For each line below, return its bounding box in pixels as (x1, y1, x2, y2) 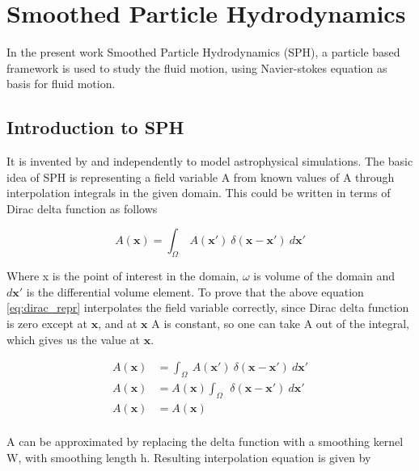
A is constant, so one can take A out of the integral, (151, 315, 410, 332)
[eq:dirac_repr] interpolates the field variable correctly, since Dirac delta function (6, 299, 409, 316)
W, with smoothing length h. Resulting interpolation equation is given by (6, 448, 371, 465)
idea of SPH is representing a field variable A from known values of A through (6, 168, 395, 185)
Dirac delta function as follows (6, 200, 158, 217)
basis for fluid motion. (6, 75, 116, 92)
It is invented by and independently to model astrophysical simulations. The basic (6, 153, 413, 170)
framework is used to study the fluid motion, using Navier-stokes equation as (6, 59, 387, 76)
